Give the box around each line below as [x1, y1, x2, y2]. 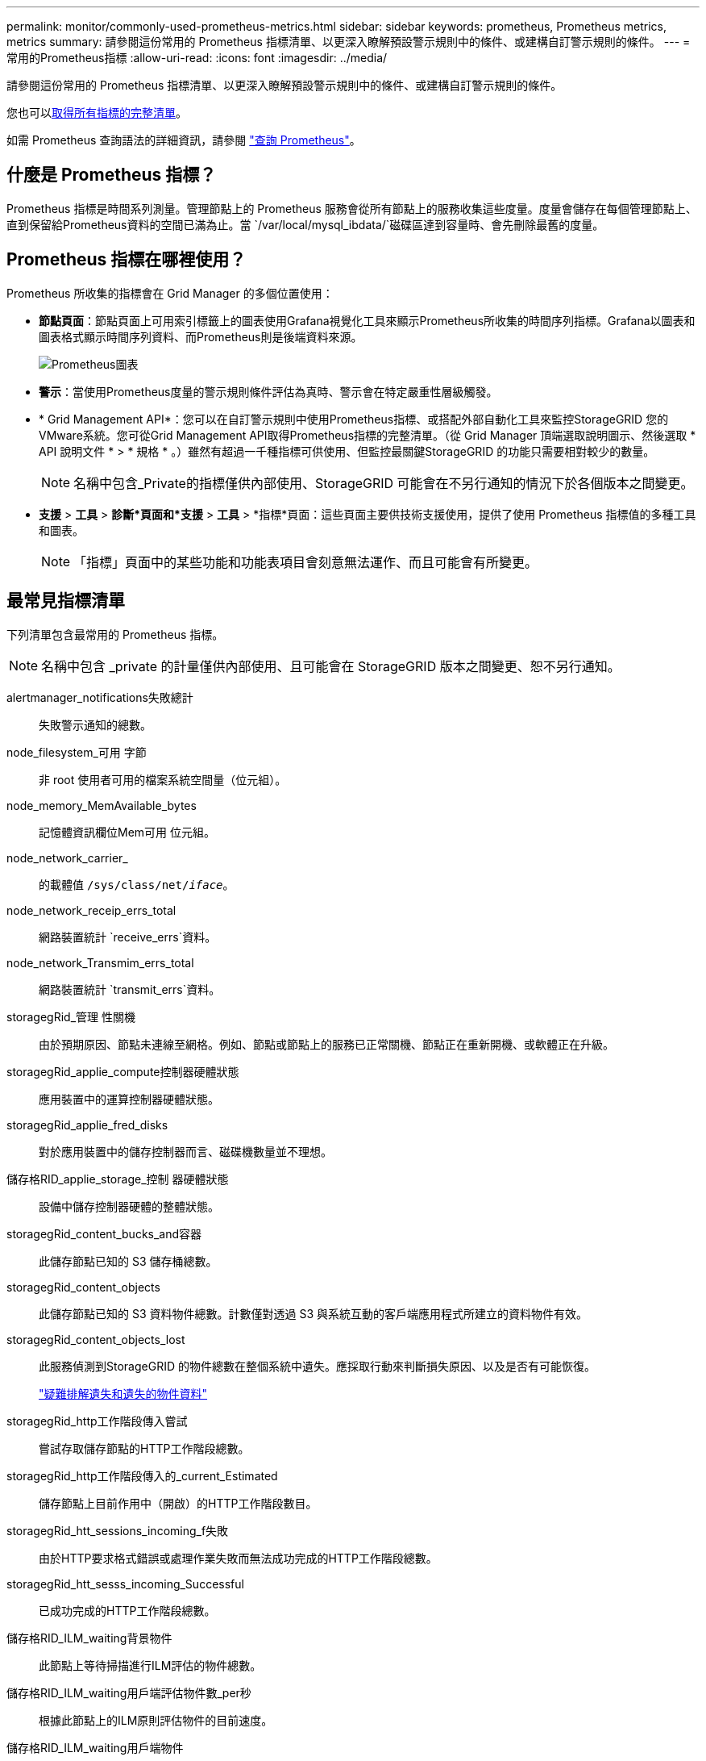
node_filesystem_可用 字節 [6, 745, 147, 759]
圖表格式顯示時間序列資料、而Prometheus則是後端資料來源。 [39, 329, 363, 344]
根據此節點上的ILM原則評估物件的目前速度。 [39, 1713, 273, 1727]
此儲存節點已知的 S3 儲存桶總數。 [39, 1254, 218, 1268]
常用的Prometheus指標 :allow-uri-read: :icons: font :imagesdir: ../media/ [6, 51, 388, 65]
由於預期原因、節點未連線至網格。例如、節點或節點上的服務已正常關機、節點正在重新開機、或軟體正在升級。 [39, 1037, 614, 1051]
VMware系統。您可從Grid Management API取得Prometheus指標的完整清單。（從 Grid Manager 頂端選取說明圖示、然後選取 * [39, 428, 696, 442]
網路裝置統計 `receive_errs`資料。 [39, 929, 217, 944]
